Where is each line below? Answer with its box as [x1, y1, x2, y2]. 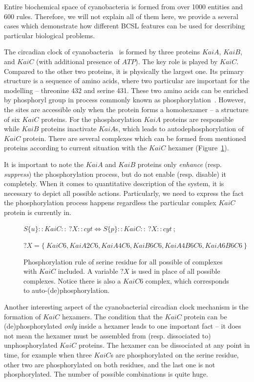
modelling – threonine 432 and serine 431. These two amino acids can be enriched [4, 85, 249, 95]
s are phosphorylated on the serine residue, [110, 350, 239, 359]
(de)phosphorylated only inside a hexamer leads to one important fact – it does [4, 321, 241, 331]
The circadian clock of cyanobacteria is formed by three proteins [4, 47, 200, 57]
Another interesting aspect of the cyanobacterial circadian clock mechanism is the [4, 302, 249, 312]
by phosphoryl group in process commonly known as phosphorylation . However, [4, 95, 246, 105]
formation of [4, 311, 41, 321]
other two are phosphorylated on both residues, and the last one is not [4, 359, 215, 369]
